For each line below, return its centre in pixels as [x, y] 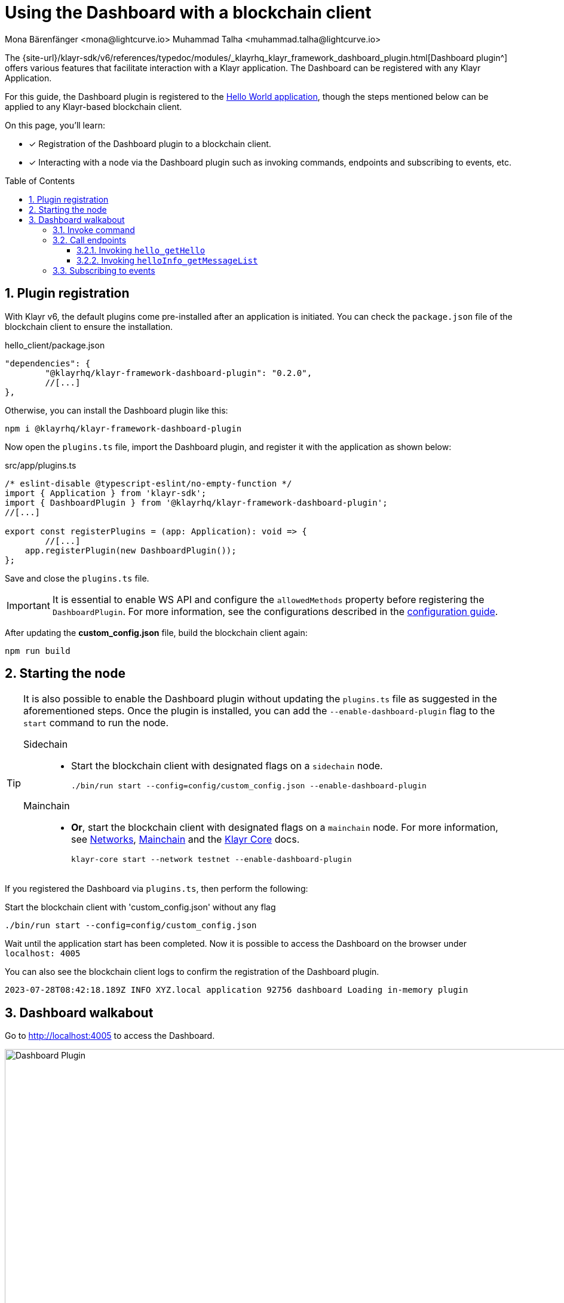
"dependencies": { [48, 363]
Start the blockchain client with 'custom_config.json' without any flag [140, 907]
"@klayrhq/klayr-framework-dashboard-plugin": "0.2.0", [179, 373]
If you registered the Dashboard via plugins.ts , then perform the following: [157, 889]
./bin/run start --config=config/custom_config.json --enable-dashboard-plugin [249, 786]
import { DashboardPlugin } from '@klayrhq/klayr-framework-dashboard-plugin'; [196, 502]
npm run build [38, 651]
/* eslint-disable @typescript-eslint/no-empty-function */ [148, 483]
